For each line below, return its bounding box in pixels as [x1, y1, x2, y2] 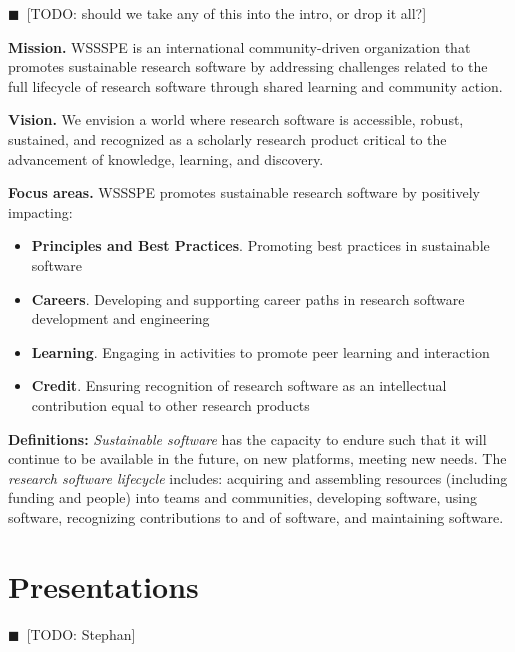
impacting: [8, 201, 73, 222]
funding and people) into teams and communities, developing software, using [8, 487, 477, 508]
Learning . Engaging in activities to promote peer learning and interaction [31, 341, 490, 362]
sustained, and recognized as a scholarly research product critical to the [8, 128, 447, 149]
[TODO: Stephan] [26, 623, 136, 644]
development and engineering [31, 308, 210, 329]
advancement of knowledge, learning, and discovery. [8, 148, 324, 169]
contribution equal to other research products [31, 394, 310, 415]
